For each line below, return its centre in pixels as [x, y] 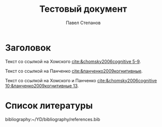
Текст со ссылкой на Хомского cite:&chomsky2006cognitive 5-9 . [73, 61]
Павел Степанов [83, 23]
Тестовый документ [83, 9]
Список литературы [49, 106]
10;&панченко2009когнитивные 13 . [42, 86]
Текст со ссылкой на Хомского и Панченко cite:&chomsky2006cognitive [81, 80]
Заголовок [28, 48]
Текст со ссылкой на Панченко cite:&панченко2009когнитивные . [74, 71]
